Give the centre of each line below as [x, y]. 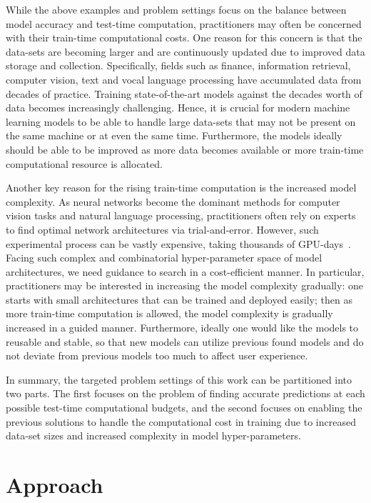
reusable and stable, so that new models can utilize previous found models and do [185, 341]
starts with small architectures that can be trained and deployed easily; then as [179, 299]
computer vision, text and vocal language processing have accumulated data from [184, 79]
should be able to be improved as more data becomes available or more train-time [185, 149]
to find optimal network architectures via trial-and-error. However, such [162, 229]
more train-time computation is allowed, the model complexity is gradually [169, 313]
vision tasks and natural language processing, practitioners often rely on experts [181, 215]
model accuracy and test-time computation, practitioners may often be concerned [184, 23]
